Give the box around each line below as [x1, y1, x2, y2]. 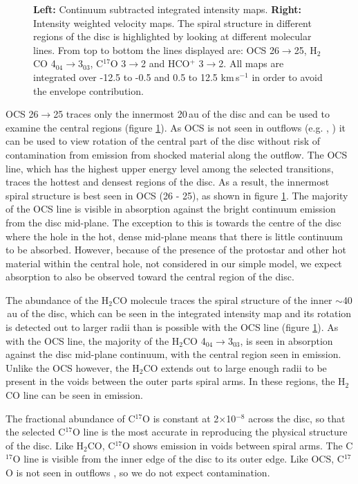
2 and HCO [141, 56, 190, 71]
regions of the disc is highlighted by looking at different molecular [33, 29, 312, 44]
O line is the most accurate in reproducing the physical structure [72, 424, 348, 439]
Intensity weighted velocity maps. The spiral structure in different [33, 15, 312, 30]
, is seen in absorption [240, 333, 333, 348]
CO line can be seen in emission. [6, 388, 143, 402]
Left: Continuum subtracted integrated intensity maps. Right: [33, 2, 301, 16]
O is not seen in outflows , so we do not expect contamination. [6, 465, 270, 479]
